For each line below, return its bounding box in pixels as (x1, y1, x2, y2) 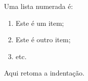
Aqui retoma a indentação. (4, 68, 85, 78)
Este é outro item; (15, 34, 71, 45)
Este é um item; (15, 17, 64, 28)
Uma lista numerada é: (4, 1, 73, 11)
